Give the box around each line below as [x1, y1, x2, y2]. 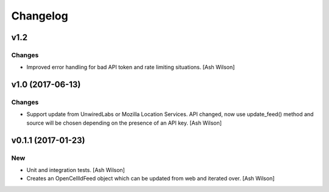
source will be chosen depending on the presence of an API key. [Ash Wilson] [26, 119, 222, 126]
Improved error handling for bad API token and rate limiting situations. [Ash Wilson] [26, 64, 235, 71]
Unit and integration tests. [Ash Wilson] [26, 166, 125, 174]
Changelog [11, 9, 68, 22]
